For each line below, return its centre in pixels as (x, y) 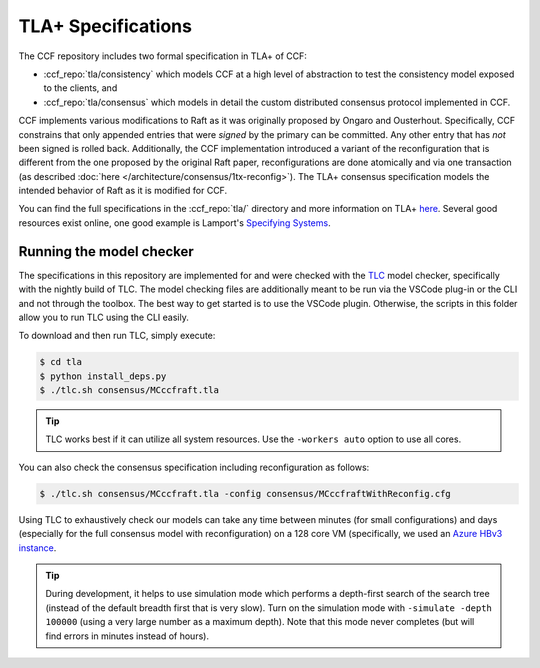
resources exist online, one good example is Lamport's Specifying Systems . (174, 222)
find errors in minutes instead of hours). (127, 636)
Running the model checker (106, 251)
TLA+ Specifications (105, 26)
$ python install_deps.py (103, 376)
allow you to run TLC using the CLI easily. (103, 317)
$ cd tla (61, 362)
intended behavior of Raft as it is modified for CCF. (123, 191)
